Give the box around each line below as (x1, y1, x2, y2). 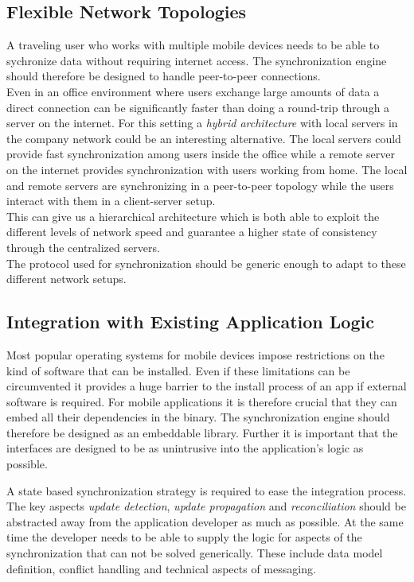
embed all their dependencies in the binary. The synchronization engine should (6, 409, 390, 425)
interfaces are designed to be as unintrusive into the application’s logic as (6, 440, 364, 456)
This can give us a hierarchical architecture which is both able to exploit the (6, 208, 380, 224)
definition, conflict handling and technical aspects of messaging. (6, 560, 316, 576)
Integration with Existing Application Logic (6, 309, 374, 334)
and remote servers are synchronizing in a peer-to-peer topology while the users (6, 177, 394, 193)
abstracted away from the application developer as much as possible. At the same (6, 513, 404, 530)
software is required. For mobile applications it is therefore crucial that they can (6, 393, 397, 409)
